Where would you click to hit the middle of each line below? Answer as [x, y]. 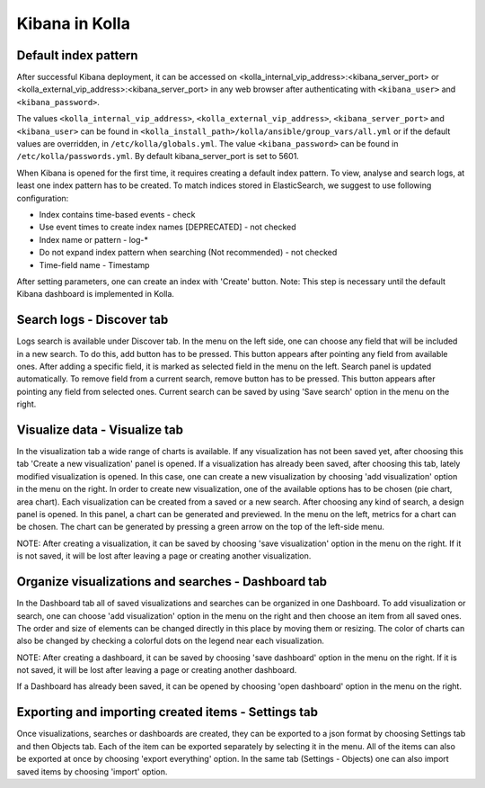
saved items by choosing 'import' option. [92, 771]
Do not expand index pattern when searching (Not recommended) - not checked [188, 253]
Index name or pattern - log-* [93, 239]
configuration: [43, 198]
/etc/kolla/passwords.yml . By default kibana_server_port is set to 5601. [158, 157]
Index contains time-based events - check [117, 214]
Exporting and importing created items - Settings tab [168, 712]
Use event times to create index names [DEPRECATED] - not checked [168, 227]
